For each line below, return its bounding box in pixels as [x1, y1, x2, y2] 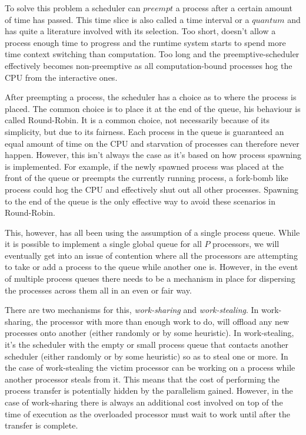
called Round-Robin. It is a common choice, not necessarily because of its [5, 114, 270, 126]
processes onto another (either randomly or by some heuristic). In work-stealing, [5, 327, 294, 339]
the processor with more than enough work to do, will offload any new [36, 315, 290, 327]
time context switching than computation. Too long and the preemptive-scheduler [5, 48, 300, 60]
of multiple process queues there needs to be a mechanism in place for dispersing [5, 272, 295, 285]
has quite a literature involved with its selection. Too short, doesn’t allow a [5, 25, 276, 37]
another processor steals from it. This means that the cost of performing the [5, 373, 280, 385]
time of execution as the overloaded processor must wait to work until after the [5, 407, 291, 420]
